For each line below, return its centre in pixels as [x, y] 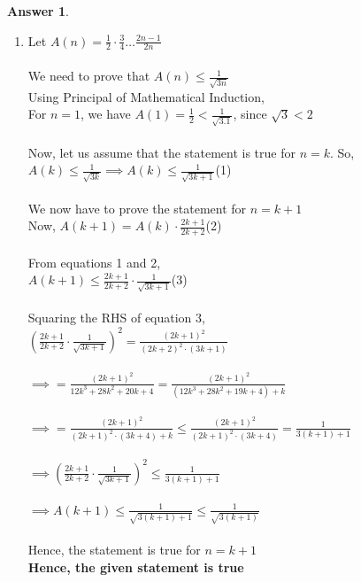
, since [250, 114]
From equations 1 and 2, [94, 262]
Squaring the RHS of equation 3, [116, 318]
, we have [106, 114]
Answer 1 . [38, 11]
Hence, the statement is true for [114, 549]
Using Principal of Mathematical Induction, [146, 96]
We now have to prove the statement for [137, 208]
